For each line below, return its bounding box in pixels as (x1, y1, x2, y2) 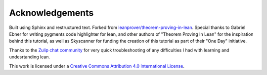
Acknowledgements (9, 7, 94, 18)
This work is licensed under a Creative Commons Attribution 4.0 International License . (9, 63, 185, 69)
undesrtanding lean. (9, 54, 50, 60)
